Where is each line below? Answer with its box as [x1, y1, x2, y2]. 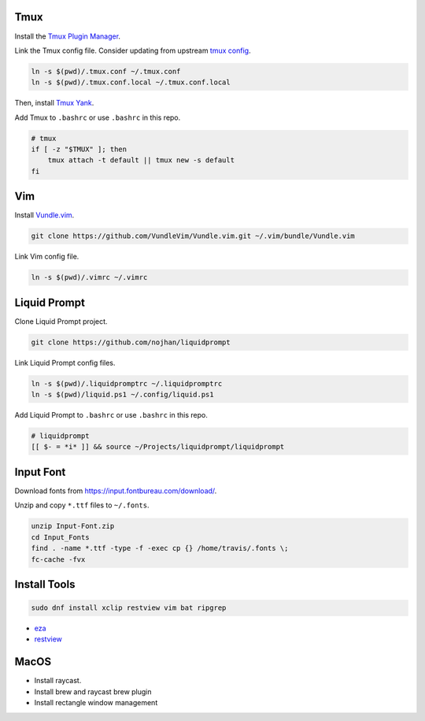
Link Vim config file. [14, 252, 79, 262]
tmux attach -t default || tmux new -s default [47, 156, 235, 165]
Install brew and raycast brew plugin [34, 686, 153, 697]
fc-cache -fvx [31, 555, 86, 563]
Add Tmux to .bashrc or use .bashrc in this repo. [14, 113, 181, 122]
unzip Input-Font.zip [31, 522, 115, 531]
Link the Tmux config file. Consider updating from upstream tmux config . [14, 46, 251, 55]
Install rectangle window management [34, 698, 158, 708]
